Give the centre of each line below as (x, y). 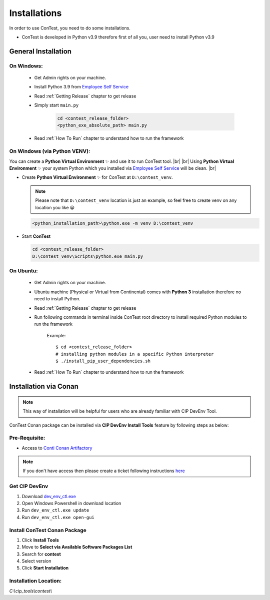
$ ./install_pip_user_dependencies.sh (103, 361)
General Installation (40, 51)
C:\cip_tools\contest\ (31, 591)
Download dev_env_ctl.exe (49, 496)
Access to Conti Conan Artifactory (57, 448)
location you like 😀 (55, 207)
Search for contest (41, 554)
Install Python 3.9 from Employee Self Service (81, 87)
